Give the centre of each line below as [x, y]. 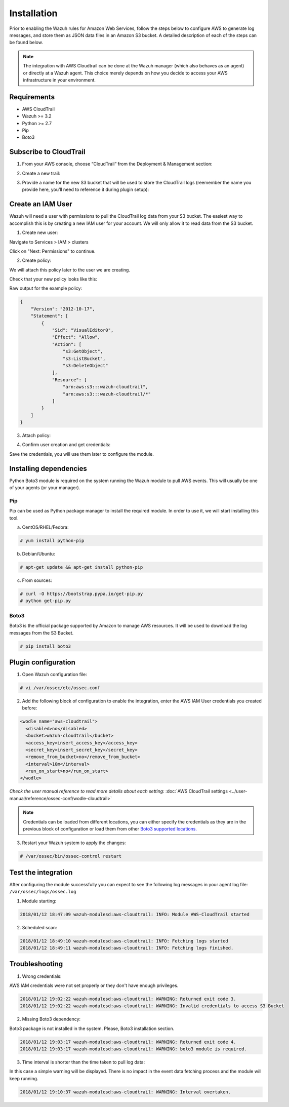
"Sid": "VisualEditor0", [83, 330]
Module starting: [39, 901]
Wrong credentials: [42, 976]
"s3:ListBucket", [84, 359]
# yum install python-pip [52, 541]
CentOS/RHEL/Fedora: [45, 527]
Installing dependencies [48, 468]
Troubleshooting [36, 964]
